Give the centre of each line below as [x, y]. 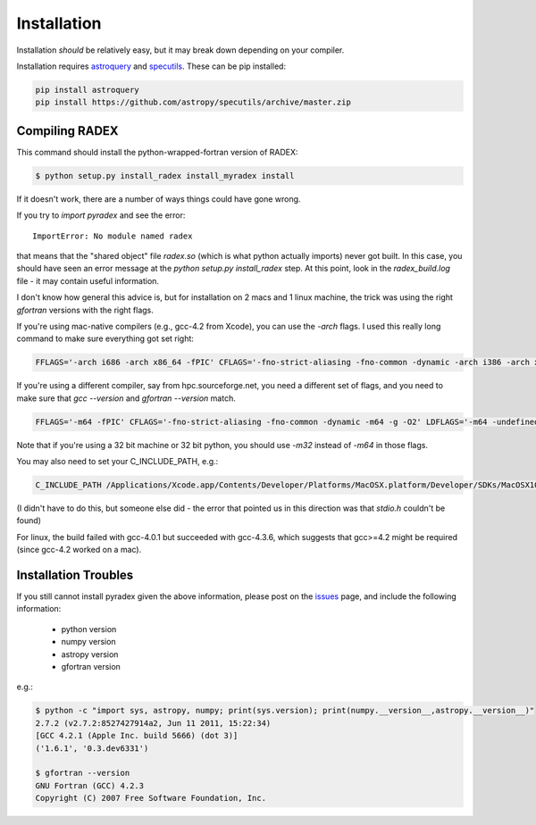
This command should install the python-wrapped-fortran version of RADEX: [157, 152]
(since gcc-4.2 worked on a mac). [79, 550]
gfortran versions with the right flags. [85, 310]
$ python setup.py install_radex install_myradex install [165, 175]
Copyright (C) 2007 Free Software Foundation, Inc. [151, 798]
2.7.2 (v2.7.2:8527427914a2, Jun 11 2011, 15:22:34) [153, 723]
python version [89, 629]
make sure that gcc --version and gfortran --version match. [126, 398]
